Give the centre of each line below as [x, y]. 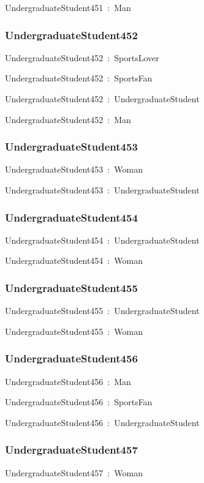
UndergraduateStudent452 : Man [68, 119]
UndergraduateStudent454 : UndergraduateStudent [102, 240]
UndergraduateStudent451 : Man [68, 7]
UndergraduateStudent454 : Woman [74, 260]
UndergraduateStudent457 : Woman [74, 472]
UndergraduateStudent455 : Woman [74, 331]
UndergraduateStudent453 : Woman [74, 169]
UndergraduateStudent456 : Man [68, 381]
